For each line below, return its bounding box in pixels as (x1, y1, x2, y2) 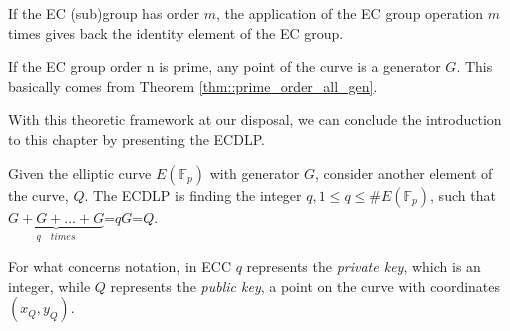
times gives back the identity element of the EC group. (8, 22, 344, 43)
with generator (209, 162, 300, 183)
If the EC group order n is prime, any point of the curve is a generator (8, 56, 441, 77)
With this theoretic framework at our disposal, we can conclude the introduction (8, 109, 502, 130)
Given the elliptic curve (8, 162, 152, 183)
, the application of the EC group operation (216, 3, 484, 23)
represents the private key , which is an (246, 256, 481, 276)
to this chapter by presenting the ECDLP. (8, 128, 265, 149)
